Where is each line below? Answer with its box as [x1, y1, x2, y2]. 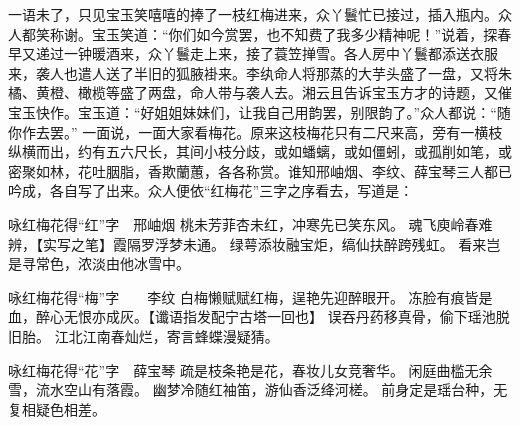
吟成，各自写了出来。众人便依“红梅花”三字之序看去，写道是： [8, 180, 414, 201]
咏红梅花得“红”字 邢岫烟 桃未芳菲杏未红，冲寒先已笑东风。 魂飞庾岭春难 [8, 213, 493, 234]
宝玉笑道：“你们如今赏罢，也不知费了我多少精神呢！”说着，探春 [91, 23, 512, 44]
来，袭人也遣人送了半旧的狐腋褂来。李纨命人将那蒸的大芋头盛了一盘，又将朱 [8, 62, 512, 83]
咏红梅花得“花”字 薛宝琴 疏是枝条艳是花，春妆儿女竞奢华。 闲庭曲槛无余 [8, 359, 493, 380]
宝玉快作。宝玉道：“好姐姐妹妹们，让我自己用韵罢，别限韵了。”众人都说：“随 [8, 101, 511, 122]
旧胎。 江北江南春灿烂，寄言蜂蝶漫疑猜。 [8, 325, 279, 346]
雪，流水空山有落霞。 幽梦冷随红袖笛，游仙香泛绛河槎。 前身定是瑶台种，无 [8, 379, 508, 400]
